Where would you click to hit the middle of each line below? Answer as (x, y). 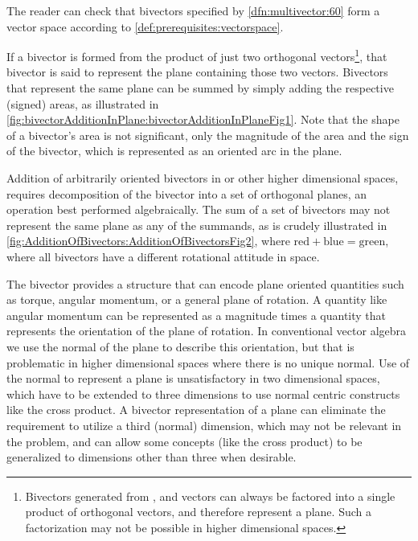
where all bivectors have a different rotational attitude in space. (163, 256)
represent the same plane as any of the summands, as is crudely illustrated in (197, 225)
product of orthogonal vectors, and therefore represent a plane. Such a (198, 512)
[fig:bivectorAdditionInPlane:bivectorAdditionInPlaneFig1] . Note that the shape (203, 119)
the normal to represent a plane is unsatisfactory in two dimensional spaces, (193, 378)
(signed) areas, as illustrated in (83, 103)
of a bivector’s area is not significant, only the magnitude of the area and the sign (208, 135)
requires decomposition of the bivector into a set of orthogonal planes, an (187, 193)
